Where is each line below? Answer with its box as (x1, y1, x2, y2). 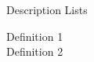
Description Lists (6, 2, 88, 17)
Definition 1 (6, 27, 63, 44)
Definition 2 (6, 43, 63, 60)
